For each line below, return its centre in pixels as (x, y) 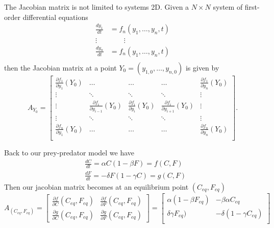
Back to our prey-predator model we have (69, 153)
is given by (202, 67)
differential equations (55, 17)
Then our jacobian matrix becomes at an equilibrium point (96, 186)
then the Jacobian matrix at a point (60, 67)
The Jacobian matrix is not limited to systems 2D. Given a (97, 7)
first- (252, 7)
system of (228, 7)
